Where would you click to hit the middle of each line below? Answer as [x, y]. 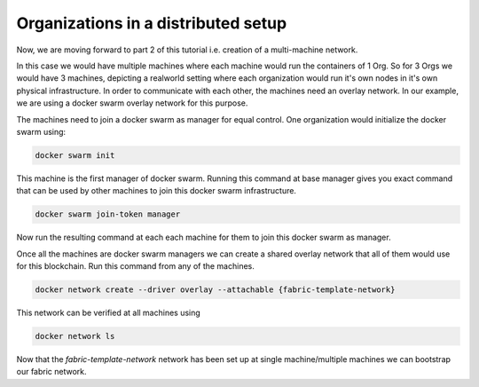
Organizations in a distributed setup [152, 23]
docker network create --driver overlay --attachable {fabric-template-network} [215, 289]
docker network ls [75, 336]
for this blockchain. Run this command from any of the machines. [135, 266]
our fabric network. [52, 372]
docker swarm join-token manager [108, 214]
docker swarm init [75, 155]
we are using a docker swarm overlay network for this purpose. [132, 103]
